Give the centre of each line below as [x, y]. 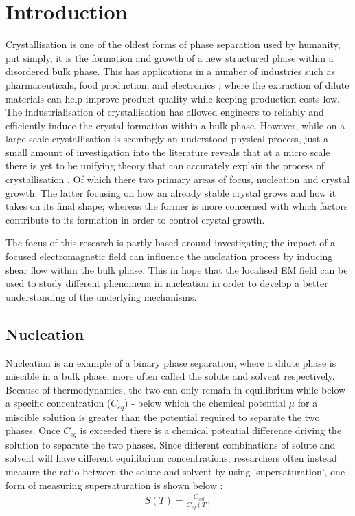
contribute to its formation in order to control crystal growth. [135, 219]
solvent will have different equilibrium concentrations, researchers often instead [171, 458]
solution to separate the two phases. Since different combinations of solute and [171, 444]
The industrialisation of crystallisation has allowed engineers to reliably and [165, 112]
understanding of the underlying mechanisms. [101, 296]
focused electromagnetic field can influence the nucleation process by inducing [169, 256]
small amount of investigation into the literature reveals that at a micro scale [168, 152]
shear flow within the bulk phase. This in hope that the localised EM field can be [177, 269]
